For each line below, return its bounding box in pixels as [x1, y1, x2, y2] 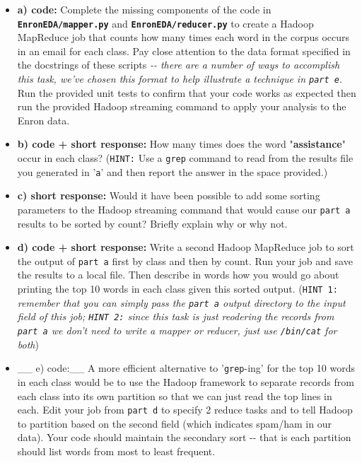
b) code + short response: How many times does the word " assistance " [17, 136, 346, 151]
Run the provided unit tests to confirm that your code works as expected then [17, 85, 356, 100]
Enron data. [17, 112, 70, 127]
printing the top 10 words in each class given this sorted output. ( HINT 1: [17, 281, 338, 296]
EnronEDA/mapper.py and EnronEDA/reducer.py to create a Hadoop [17, 16, 314, 30]
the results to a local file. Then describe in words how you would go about [17, 267, 339, 282]
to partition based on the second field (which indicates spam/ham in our [17, 416, 332, 430]
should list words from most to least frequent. [17, 443, 216, 458]
